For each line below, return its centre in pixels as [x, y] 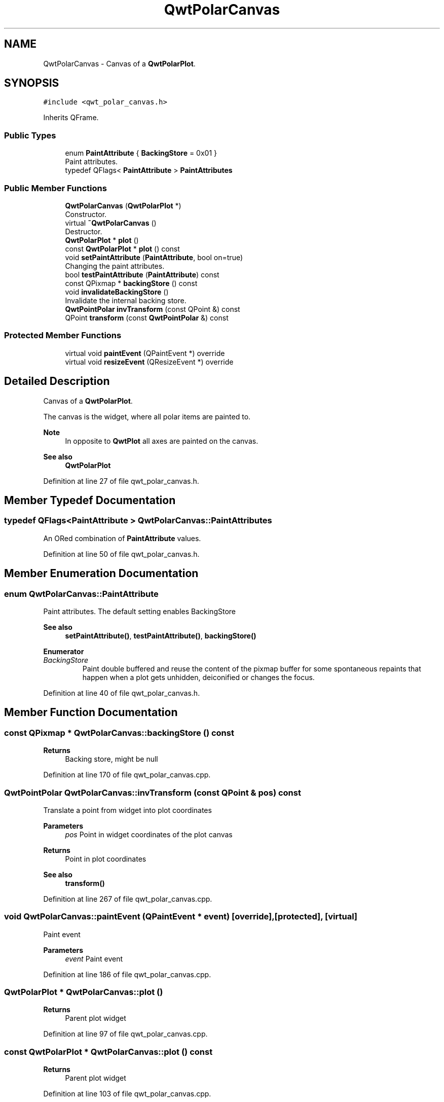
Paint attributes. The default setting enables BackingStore [139, 611]
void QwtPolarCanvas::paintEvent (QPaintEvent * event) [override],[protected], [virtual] [181, 917]
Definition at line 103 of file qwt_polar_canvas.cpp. [127, 1094]
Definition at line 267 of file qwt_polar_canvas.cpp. [128, 899]
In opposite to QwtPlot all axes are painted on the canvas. [162, 441]
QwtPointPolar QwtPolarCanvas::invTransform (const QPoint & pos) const [153, 792]
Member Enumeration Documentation [101, 574]
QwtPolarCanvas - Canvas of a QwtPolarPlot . [119, 63]
